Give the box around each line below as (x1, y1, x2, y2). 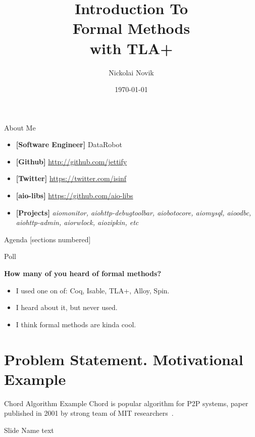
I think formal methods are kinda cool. (16, 319, 136, 329)
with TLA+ (89, 37, 173, 58)
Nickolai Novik (109, 67, 154, 77)
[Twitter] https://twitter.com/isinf (16, 173, 127, 184)
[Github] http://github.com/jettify (16, 156, 127, 166)
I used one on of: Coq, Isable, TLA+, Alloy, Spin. (16, 285, 170, 295)
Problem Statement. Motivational (4, 348, 243, 369)
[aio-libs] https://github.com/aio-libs (16, 190, 133, 201)
